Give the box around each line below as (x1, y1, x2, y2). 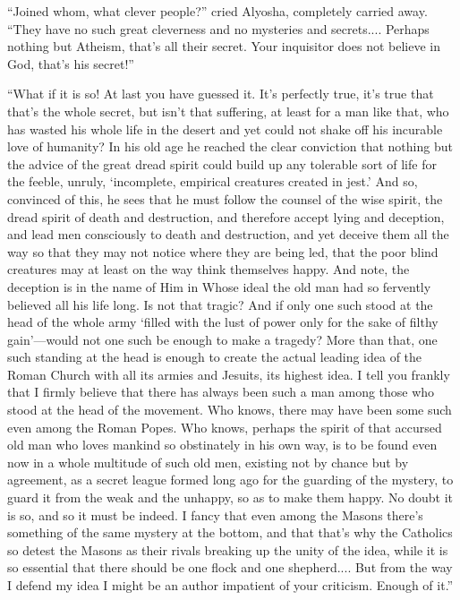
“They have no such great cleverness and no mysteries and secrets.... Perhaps (7, 19, 430, 38)
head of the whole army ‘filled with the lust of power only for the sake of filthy (7, 313, 439, 331)
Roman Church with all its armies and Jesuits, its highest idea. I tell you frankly (7, 364, 450, 383)
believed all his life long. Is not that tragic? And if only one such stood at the (7, 295, 433, 313)
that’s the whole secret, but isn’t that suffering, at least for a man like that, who (7, 101, 449, 120)
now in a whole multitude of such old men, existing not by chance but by (7, 452, 409, 471)
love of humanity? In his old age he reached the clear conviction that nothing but (7, 137, 453, 156)
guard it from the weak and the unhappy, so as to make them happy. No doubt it (7, 488, 454, 507)
